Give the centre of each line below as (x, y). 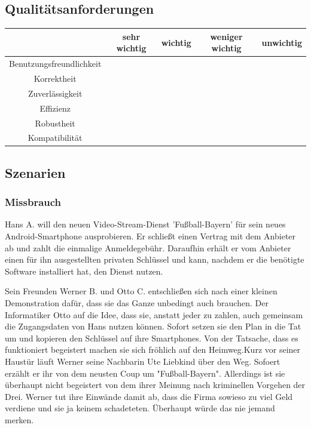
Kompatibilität (55, 138)
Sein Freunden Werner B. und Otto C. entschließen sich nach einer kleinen (141, 291)
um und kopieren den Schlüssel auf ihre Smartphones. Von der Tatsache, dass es (152, 338)
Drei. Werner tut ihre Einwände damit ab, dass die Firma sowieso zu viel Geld (149, 396)
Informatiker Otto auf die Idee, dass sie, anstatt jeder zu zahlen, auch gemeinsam (154, 314)
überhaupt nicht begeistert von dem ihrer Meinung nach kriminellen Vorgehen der (155, 385)
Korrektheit (55, 78)
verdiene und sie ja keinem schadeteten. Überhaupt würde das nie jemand (140, 408)
